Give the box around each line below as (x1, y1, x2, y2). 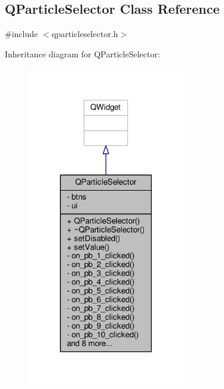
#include (5, 27, 38, 40)
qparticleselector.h (51, 27, 118, 40)
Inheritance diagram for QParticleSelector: (5, 47, 160, 60)
